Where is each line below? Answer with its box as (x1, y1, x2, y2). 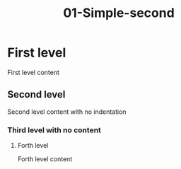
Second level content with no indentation (7, 107, 127, 116)
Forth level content (17, 155, 73, 163)
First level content (7, 68, 60, 76)
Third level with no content (7, 125, 101, 135)
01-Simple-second (63, 5, 175, 21)
